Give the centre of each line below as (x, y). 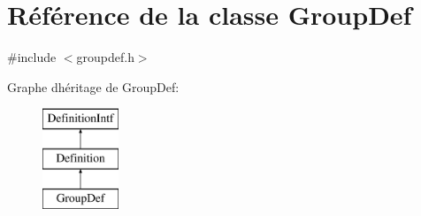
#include (32, 57)
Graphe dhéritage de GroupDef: (93, 86)
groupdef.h (105, 57)
